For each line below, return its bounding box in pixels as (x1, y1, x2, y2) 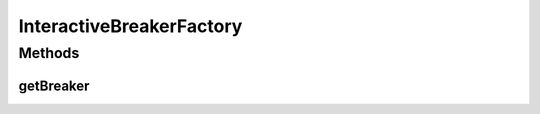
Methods (18, 44, 80, 62)
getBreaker (18, 77, 90, 94)
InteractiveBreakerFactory (18, 15, 243, 37)
